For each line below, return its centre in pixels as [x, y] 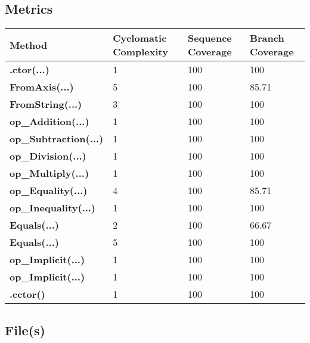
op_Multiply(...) [49, 173]
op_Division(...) [48, 156]
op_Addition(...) [49, 121]
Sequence [210, 38]
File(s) [25, 330]
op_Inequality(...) [53, 208]
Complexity [140, 52]
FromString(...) [46, 104]
